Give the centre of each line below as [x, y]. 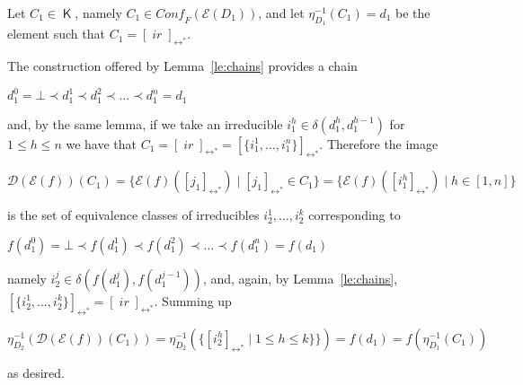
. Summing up [193, 300]
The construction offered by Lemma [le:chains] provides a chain [182, 66]
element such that [56, 34]
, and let [281, 13]
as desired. [36, 372]
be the [413, 13]
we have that [101, 143]
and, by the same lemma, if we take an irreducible [145, 123]
